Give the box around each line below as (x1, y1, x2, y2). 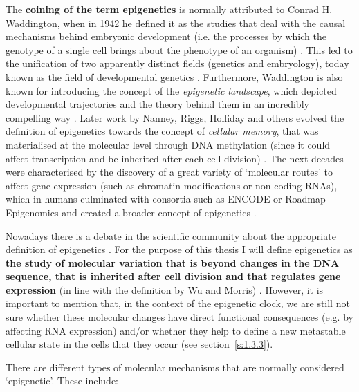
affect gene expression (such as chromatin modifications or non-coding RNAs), (6, 178, 338, 192)
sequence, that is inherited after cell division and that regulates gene (6, 269, 341, 283)
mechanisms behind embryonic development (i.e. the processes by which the (6, 29, 326, 44)
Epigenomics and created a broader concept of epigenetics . (6, 205, 257, 219)
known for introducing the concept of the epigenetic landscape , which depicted (6, 83, 337, 97)
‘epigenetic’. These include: (6, 373, 119, 388)
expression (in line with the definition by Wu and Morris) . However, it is (6, 282, 324, 297)
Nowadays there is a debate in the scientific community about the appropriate (6, 228, 336, 243)
